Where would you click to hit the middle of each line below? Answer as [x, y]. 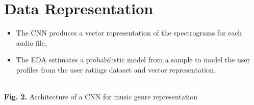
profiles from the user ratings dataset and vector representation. [116, 69]
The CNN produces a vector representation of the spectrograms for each [129, 33]
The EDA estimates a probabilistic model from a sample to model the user [133, 60]
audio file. [31, 42]
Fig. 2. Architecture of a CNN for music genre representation [101, 97]
